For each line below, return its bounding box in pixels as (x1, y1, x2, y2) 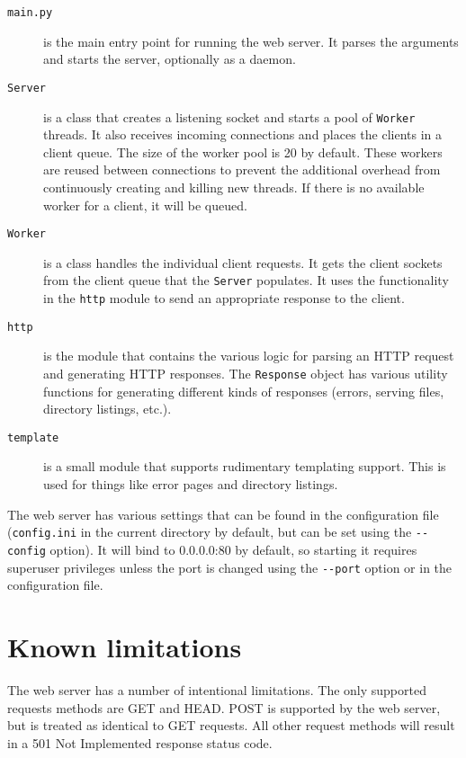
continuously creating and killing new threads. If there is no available (43, 177, 425, 196)
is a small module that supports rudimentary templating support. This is (43, 457, 446, 476)
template (7, 431, 59, 444)
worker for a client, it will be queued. (43, 195, 247, 214)
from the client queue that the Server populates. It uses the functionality (43, 271, 449, 290)
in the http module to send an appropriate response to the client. (43, 289, 405, 308)
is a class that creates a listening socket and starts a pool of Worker (43, 107, 416, 126)
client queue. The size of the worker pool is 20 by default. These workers (43, 142, 443, 161)
